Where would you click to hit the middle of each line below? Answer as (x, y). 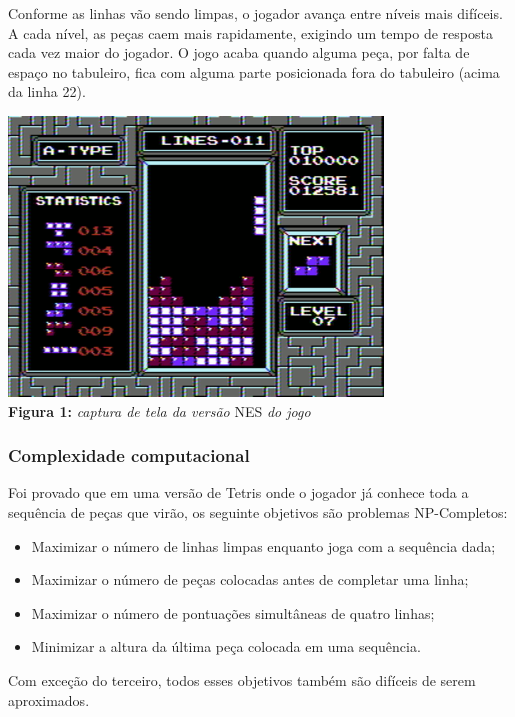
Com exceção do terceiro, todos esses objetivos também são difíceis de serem (242, 679)
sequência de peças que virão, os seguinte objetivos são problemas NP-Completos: (258, 511)
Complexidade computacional (129, 455)
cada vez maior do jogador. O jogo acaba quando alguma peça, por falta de (239, 52)
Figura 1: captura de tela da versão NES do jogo (159, 410)
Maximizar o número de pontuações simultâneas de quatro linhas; (233, 612)
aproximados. (49, 699)
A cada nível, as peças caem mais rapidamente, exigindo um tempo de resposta (250, 32)
